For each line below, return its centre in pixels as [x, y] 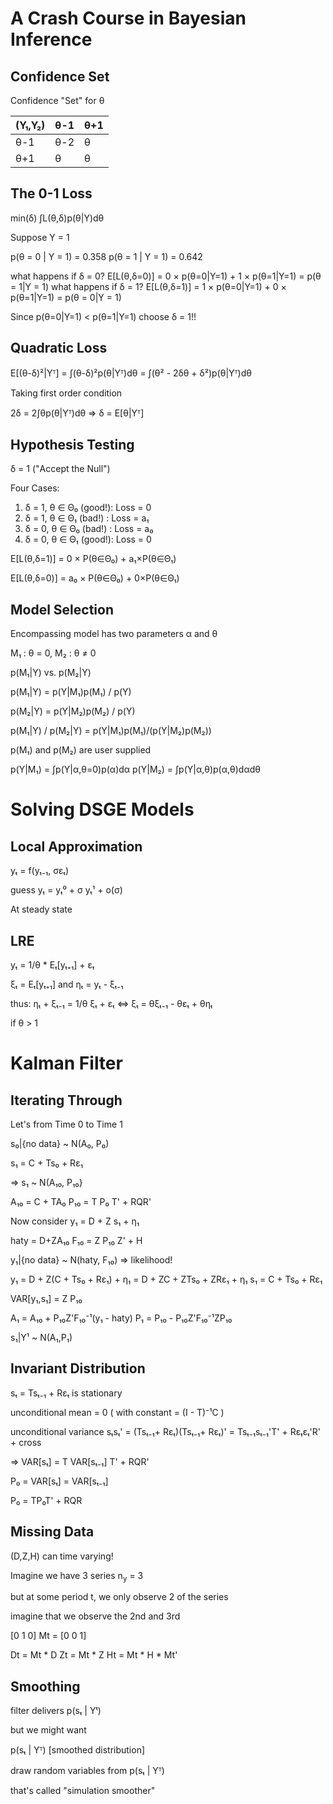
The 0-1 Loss [51, 193]
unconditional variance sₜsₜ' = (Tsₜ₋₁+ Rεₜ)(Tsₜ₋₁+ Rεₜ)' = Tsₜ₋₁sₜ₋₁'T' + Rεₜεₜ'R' [166, 1431]
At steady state [41, 909]
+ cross [26, 1442]
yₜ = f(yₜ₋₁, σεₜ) [40, 871]
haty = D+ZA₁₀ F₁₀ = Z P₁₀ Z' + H [76, 1241]
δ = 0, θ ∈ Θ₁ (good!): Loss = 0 [88, 539]
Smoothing [45, 1686]
